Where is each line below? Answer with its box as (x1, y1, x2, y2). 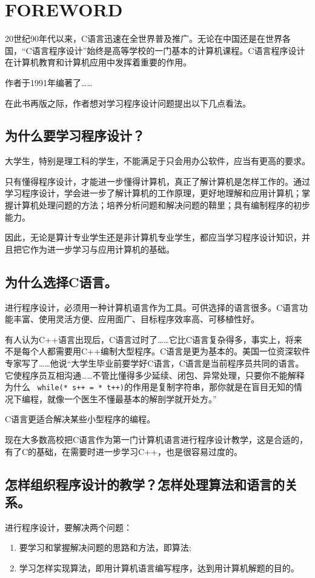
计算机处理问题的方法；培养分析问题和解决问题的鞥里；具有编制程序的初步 (13, 199, 310, 211)
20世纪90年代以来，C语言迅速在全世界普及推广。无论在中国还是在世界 (5, 32, 283, 45)
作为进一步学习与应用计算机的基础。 (30, 242, 174, 255)
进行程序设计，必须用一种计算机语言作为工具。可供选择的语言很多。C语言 (5, 301, 300, 313)
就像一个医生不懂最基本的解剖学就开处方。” (47, 392, 217, 405)
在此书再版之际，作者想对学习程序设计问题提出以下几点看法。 (5, 96, 251, 109)
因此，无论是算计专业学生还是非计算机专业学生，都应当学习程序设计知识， (5, 231, 302, 244)
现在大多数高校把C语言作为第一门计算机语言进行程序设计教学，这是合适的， (5, 433, 308, 446)
